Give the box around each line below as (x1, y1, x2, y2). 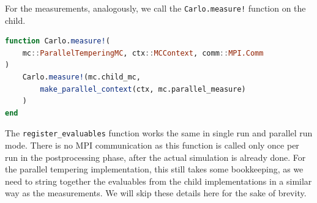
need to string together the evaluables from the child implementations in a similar (5, 174, 312, 187)
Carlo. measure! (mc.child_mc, (22, 73, 141, 82)
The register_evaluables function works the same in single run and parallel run (5, 127, 313, 139)
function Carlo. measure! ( (5, 37, 110, 46)
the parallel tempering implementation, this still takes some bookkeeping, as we (5, 163, 304, 175)
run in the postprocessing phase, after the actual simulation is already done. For (5, 150, 306, 163)
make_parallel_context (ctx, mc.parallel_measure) (40, 84, 246, 94)
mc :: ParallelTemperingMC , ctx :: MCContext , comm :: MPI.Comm (22, 48, 264, 57)
